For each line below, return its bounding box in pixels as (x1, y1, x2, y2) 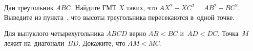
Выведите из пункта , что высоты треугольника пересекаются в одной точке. (4, 12, 235, 22)
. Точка (217, 28, 239, 38)
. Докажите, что (78, 37, 126, 48)
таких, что (126, 2, 157, 12)
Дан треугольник (4, 2, 54, 12)
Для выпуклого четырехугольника (4, 28, 104, 38)
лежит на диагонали (4, 37, 64, 48)
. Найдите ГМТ (71, 2, 117, 12)
